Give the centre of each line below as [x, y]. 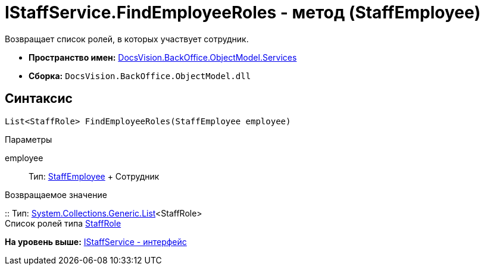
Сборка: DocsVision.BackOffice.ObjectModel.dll [140, 76]
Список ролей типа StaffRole [63, 223]
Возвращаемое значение [56, 194]
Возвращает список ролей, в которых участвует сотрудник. [127, 39]
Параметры [29, 139]
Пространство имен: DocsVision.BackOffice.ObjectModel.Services [163, 57]
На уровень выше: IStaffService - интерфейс [96, 241]
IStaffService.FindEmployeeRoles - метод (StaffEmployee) [243, 12]
